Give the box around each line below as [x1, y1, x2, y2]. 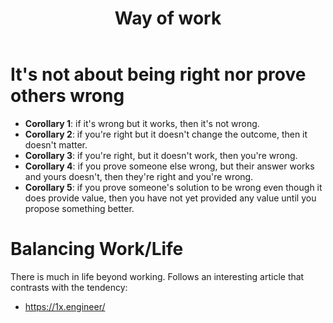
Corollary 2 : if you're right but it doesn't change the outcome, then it [24, 128, 308, 140]
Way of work [114, 7, 222, 30]
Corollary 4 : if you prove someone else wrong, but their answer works [24, 160, 315, 172]
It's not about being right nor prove [10, 63, 307, 86]
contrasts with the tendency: [10, 281, 128, 293]
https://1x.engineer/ [24, 300, 106, 312]
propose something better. [24, 202, 135, 214]
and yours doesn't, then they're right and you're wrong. [24, 170, 254, 182]
